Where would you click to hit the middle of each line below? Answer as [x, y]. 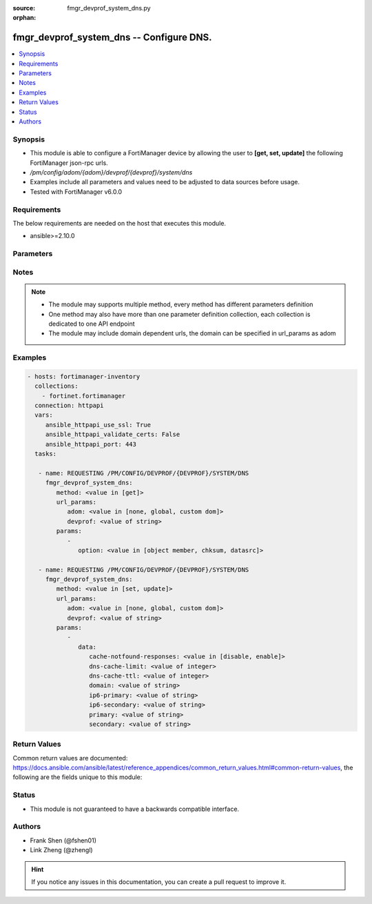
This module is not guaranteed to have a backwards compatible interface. [135, 809]
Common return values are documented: [70, 758]
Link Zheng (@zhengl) [61, 850]
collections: [56, 386]
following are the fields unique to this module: [77, 777]
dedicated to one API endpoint [92, 324]
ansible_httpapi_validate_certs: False [113, 434]
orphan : [24, 18]
